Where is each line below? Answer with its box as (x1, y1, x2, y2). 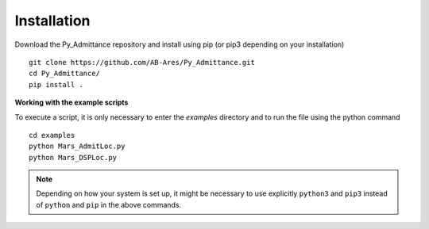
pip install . (29, 80, 83, 89)
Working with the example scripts (14, 97, 129, 107)
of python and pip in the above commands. (36, 200, 182, 209)
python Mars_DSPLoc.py (29, 153, 118, 162)
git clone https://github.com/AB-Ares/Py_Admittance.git (29, 58, 256, 67)
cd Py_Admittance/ (29, 69, 101, 78)
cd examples (29, 131, 75, 139)
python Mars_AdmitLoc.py (29, 142, 126, 151)
